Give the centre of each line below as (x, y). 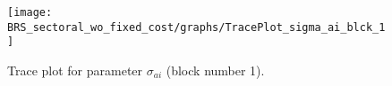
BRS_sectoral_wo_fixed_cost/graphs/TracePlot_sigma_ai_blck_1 (196, 27)
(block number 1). (215, 70)
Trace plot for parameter (75, 70)
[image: (30, 12)
